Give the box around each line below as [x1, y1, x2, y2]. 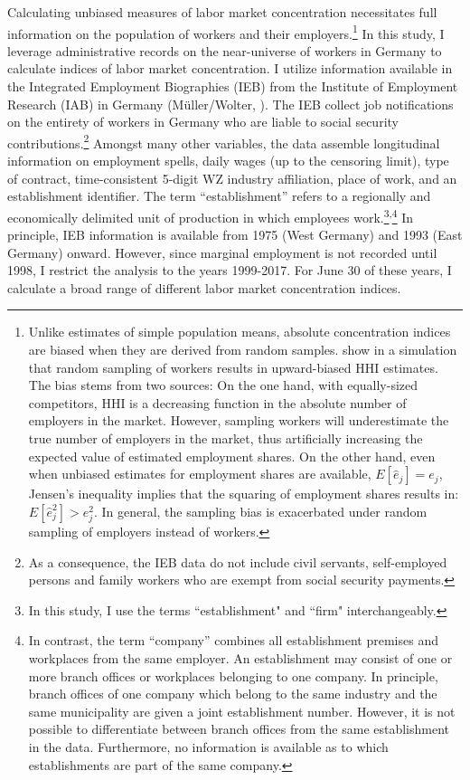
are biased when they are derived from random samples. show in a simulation [28, 340, 457, 359]
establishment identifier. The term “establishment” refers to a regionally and [7, 186, 431, 205]
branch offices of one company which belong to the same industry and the [28, 684, 437, 703]
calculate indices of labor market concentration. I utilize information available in [7, 59, 453, 78]
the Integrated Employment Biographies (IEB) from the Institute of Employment [7, 77, 458, 96]
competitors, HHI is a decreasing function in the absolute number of [28, 393, 407, 412]
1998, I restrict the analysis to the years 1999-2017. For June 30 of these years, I [7, 261, 452, 280]
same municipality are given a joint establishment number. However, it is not [28, 701, 456, 720]
